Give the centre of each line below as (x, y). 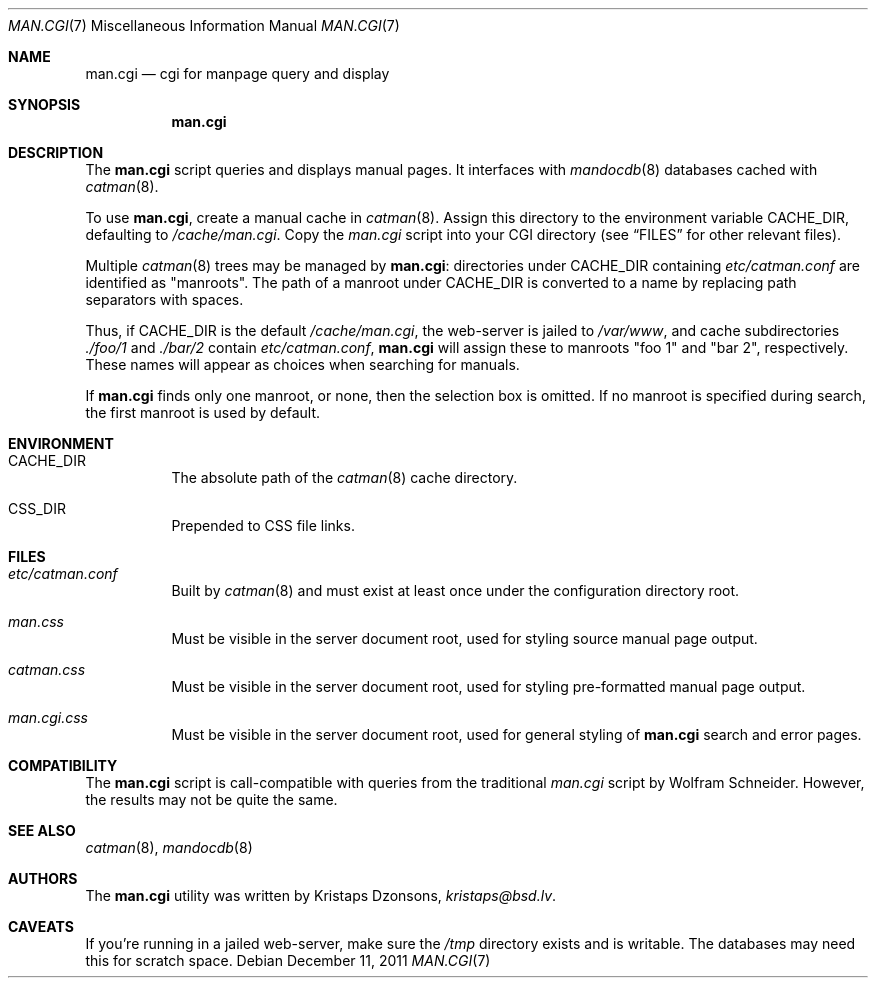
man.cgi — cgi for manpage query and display (237, 73)
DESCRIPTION (56, 152)
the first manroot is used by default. (203, 412)
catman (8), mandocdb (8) (169, 847)
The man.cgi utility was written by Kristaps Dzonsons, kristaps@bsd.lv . (321, 895)
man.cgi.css (48, 717)
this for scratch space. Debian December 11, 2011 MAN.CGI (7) (288, 960)
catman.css (47, 669)
